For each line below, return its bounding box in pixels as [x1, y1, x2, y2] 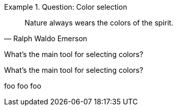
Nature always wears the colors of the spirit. [25, 18, 173, 27]
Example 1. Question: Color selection [4, 3, 127, 11]
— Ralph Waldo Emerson [4, 34, 87, 43]
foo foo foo [4, 81, 41, 90]
